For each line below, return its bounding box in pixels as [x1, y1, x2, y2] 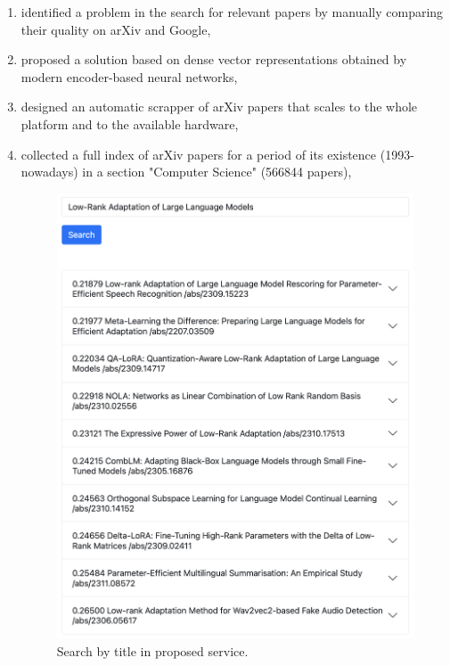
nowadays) [20, 162, 78, 181]
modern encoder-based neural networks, [20, 67, 238, 86]
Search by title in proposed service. [56, 641, 249, 660]
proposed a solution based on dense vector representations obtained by [20, 50, 407, 69]
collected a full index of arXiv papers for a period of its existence [20, 144, 377, 163]
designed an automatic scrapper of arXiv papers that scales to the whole [20, 97, 418, 116]
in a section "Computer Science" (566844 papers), [82, 162, 352, 181]
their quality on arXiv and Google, [20, 20, 211, 38]
